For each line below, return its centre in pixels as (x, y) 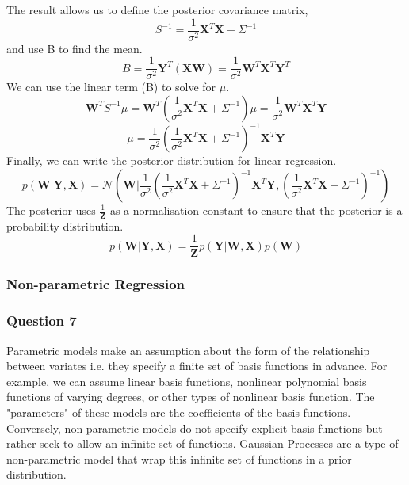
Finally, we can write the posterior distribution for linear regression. (172, 160)
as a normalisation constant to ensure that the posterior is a (256, 210)
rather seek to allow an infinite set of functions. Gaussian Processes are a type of (203, 443)
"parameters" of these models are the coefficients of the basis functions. (179, 412)
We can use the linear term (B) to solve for (111, 87)
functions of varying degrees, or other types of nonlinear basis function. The (191, 397)
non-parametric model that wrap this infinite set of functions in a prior (179, 458)
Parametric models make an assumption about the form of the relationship (188, 350)
